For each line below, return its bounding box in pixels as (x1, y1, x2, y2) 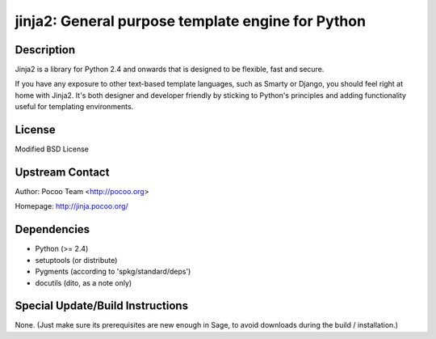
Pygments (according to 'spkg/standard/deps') (35, 267, 191, 277)
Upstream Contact (15, 165, 110, 179)
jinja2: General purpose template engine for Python (15, 12, 367, 30)
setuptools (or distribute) (35, 255, 118, 265)
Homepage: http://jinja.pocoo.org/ (15, 201, 128, 211)
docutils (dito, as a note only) (35, 278, 132, 287)
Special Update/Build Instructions (15, 299, 189, 313)
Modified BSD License (15, 144, 89, 154)
